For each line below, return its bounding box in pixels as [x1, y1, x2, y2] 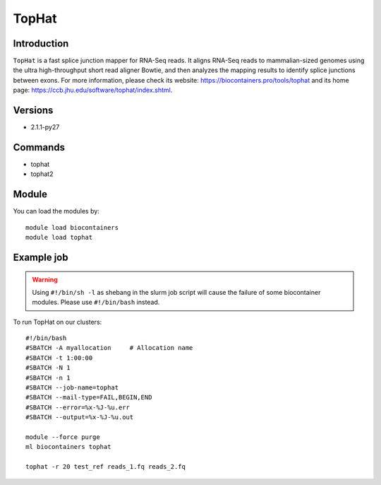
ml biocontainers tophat [25, 443, 111, 451]
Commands [13, 141, 66, 153]
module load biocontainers [25, 223, 119, 231]
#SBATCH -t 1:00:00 [25, 353, 93, 362]
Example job [13, 251, 68, 263]
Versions [13, 105, 54, 117]
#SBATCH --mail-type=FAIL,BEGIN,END [25, 393, 152, 402]
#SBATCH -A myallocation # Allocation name [25, 344, 193, 352]
